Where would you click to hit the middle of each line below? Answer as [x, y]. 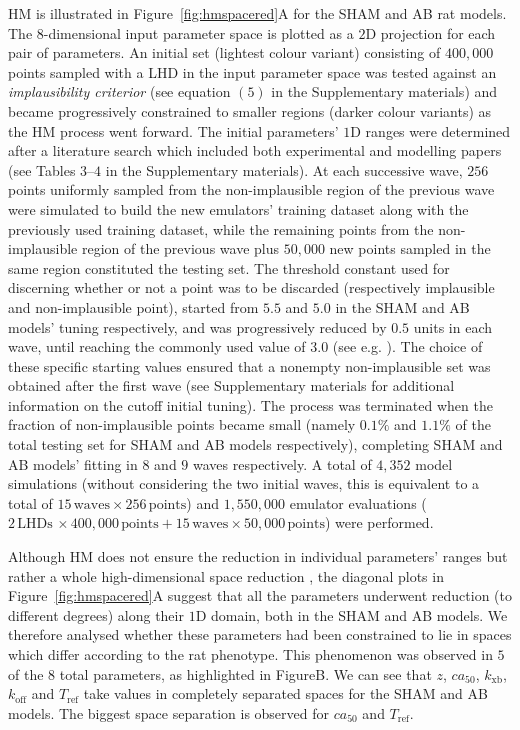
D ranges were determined [430, 130]
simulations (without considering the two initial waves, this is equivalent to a [244, 483]
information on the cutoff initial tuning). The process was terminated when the [250, 404]
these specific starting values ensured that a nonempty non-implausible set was [249, 365]
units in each [453, 326]
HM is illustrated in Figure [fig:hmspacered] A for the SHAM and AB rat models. [257, 13]
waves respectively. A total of [282, 463]
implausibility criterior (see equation [119, 91]
